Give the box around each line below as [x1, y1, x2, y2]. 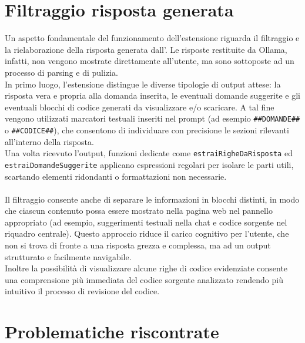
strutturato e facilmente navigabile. [5, 250, 132, 263]
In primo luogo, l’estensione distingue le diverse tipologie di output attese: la [5, 78, 281, 90]
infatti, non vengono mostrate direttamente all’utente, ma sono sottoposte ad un [5, 55, 294, 67]
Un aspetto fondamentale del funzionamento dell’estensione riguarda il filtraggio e [5, 32, 300, 44]
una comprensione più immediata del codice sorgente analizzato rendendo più [5, 273, 283, 285]
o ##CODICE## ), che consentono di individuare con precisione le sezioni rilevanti [5, 123, 289, 136]
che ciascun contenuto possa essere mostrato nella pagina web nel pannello [5, 204, 273, 217]
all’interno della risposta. [5, 135, 94, 147]
